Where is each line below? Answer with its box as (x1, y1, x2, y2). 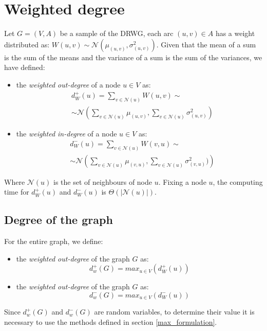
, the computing (213, 176, 263, 187)
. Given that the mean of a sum (156, 39, 256, 49)
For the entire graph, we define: (4, 236, 103, 247)
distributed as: (4, 39, 50, 49)
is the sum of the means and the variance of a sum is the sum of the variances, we (4, 51, 262, 62)
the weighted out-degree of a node (16, 79, 121, 90)
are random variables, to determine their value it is (94, 306, 255, 317)
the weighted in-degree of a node (16, 128, 117, 139)
